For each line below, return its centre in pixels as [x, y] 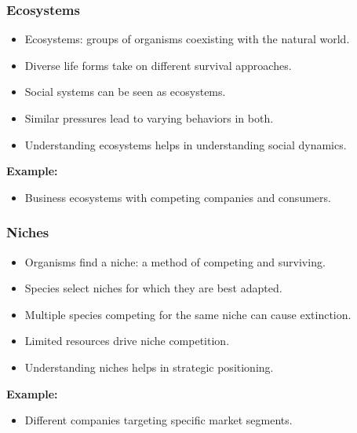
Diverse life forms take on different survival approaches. [158, 65]
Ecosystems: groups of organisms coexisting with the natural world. [187, 39]
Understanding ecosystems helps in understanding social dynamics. [186, 144]
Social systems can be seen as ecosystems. [125, 92]
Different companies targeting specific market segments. [158, 420]
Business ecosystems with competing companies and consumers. [178, 197]
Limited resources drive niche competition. [127, 341]
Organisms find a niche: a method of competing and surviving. [175, 261]
